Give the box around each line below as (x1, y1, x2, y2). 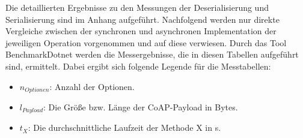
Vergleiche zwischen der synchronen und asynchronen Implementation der (5, 25, 277, 37)
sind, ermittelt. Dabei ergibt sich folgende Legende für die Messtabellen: (5, 59, 271, 72)
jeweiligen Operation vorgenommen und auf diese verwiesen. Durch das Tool (5, 36, 287, 49)
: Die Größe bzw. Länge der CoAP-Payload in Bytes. (43, 101, 238, 113)
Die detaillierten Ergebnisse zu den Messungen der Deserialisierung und (5, 1, 269, 13)
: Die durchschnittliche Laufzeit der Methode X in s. (28, 121, 221, 134)
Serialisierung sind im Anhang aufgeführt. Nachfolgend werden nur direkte (5, 13, 280, 25)
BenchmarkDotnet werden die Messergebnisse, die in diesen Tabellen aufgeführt (5, 48, 299, 61)
